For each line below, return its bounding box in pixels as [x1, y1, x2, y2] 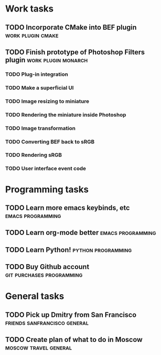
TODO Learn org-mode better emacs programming [5, 228, 156, 237]
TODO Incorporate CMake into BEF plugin [5, 23, 137, 32]
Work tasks [5, 3, 54, 15]
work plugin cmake [5, 31, 59, 39]
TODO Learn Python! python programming [5, 246, 132, 254]
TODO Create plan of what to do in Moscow [5, 335, 143, 344]
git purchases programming [5, 271, 83, 279]
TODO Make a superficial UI [5, 84, 74, 91]
